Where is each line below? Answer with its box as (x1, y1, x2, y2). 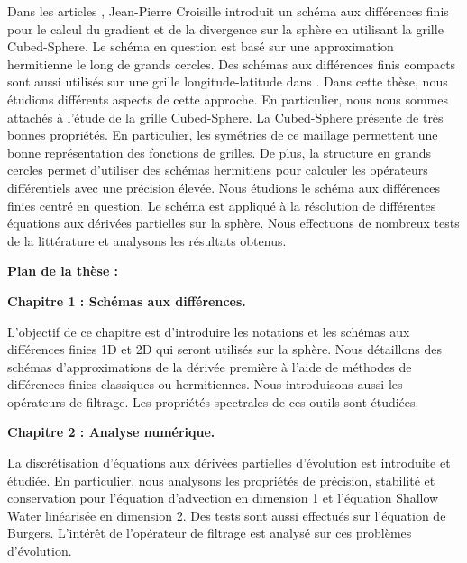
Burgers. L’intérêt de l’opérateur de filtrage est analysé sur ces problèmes (7, 523, 412, 542)
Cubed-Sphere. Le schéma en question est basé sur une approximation (7, 37, 394, 56)
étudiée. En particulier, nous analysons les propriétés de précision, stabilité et (7, 470, 435, 489)
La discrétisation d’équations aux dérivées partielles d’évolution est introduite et (7, 453, 451, 472)
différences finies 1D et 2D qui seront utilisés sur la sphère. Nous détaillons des (7, 340, 442, 359)
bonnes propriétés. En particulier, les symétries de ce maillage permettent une (7, 125, 438, 144)
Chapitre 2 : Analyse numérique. (7, 422, 215, 441)
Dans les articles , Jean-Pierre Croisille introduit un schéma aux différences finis (7, 2, 449, 20)
